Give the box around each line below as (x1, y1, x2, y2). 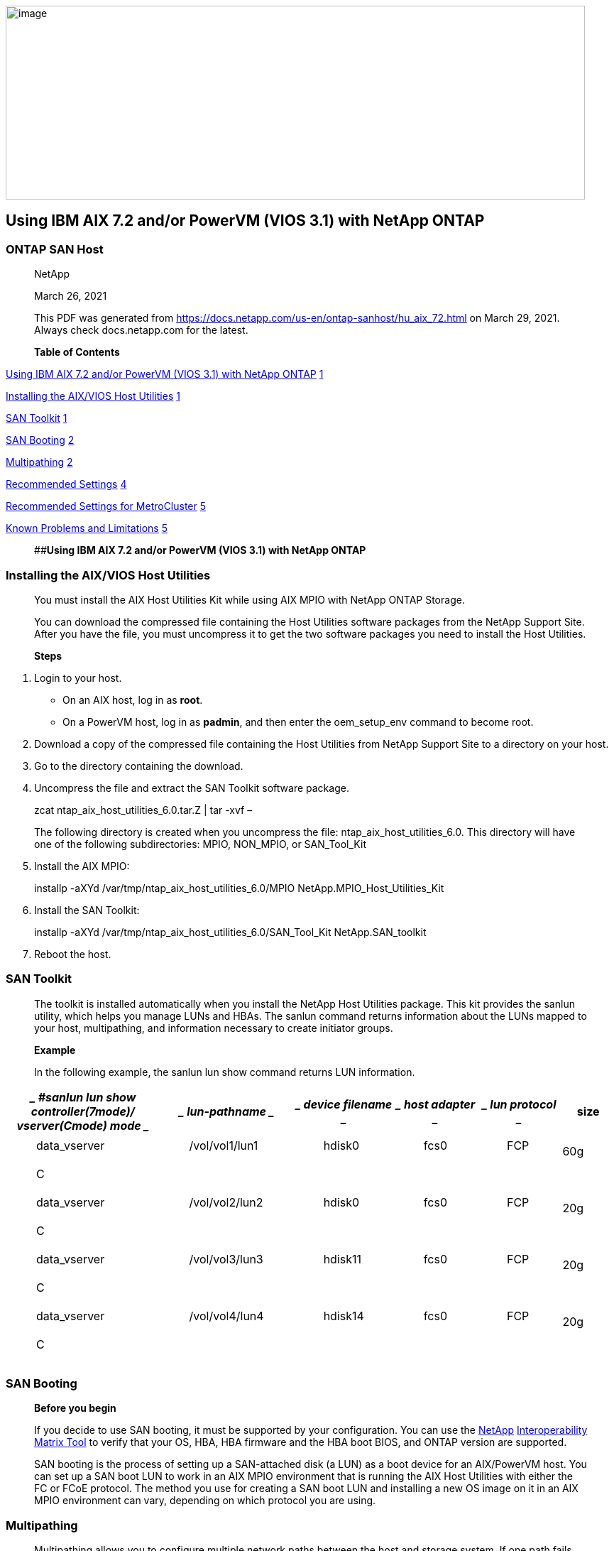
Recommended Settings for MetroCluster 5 (6, 500, 207, 513)
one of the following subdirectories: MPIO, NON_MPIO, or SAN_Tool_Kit (34, 837, 366, 850)
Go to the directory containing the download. (34, 759, 243, 772)
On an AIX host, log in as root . (62, 693, 203, 706)
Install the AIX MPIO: (34, 859, 130, 872)
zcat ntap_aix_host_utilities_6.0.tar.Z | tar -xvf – (34, 803, 253, 816)
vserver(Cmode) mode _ (16, 1118, 150, 1133)
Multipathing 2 (6, 456, 73, 469)
